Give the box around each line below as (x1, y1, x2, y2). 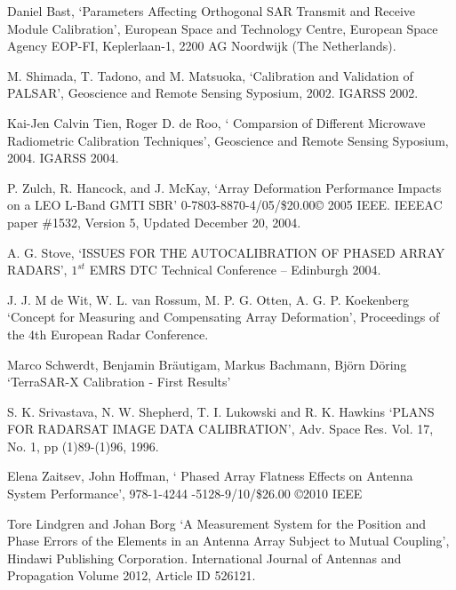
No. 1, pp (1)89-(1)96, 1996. (7, 436, 159, 455)
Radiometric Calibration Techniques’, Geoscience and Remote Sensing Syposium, (7, 131, 449, 149)
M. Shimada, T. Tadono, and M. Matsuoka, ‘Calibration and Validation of (7, 66, 413, 84)
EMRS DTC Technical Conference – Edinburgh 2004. (89, 260, 381, 279)
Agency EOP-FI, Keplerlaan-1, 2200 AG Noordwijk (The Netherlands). (7, 36, 396, 55)
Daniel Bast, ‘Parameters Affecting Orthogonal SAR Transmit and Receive (7, 2, 416, 20)
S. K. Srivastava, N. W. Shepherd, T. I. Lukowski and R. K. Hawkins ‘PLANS (7, 402, 435, 420)
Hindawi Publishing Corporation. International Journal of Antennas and (7, 548, 402, 567)
